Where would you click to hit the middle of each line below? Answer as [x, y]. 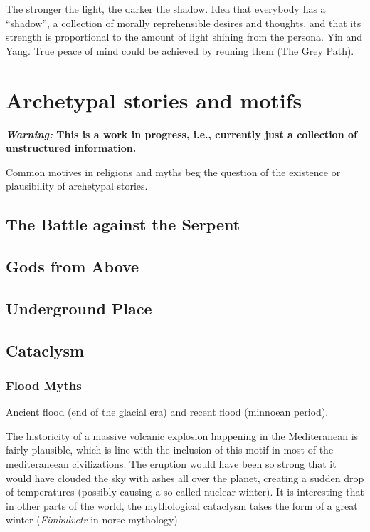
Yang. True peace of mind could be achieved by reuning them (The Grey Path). [180, 50]
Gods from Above [73, 266]
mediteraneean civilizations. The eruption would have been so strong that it [171, 464]
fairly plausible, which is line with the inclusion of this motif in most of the [170, 450]
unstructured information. [71, 148]
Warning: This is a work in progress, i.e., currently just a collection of [181, 134]
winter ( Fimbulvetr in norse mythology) [92, 520]
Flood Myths [44, 385]
